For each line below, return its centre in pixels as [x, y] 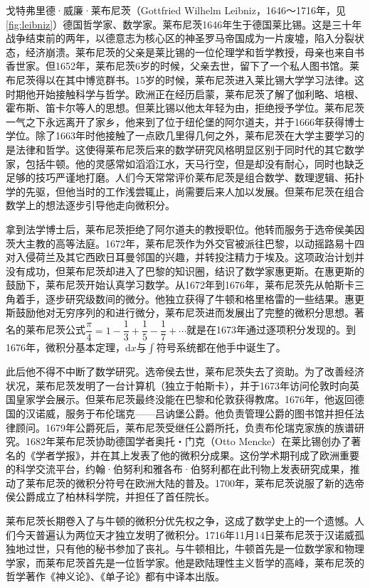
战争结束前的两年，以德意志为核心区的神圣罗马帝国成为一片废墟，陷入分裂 [180, 38]
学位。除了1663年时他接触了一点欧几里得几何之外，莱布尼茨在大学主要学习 [180, 135]
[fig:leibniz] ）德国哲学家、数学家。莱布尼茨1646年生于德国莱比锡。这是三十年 [184, 24]
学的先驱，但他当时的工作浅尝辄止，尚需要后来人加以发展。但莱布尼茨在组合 [185, 191]
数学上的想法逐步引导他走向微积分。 [90, 205]
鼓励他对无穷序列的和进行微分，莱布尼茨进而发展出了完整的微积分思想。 [185, 312]
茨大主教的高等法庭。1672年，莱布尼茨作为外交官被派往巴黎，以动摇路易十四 [185, 243]
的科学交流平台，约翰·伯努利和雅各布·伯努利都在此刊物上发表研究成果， [178, 469]
